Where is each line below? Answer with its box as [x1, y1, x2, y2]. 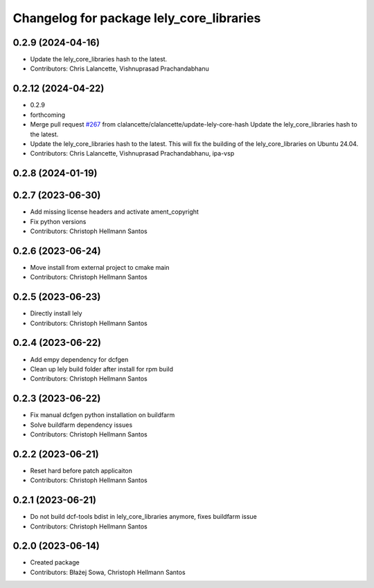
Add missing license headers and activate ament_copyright [30, 208, 199, 216]
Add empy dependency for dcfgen [30, 355, 129, 363]
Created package [30, 558, 80, 567]
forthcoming [30, 111, 66, 119]
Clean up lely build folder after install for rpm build [30, 365, 173, 373]
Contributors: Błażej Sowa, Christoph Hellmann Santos [30, 568, 186, 576]
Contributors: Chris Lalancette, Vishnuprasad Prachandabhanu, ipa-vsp [30, 149, 235, 158]
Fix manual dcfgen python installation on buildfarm [30, 411, 175, 419]
